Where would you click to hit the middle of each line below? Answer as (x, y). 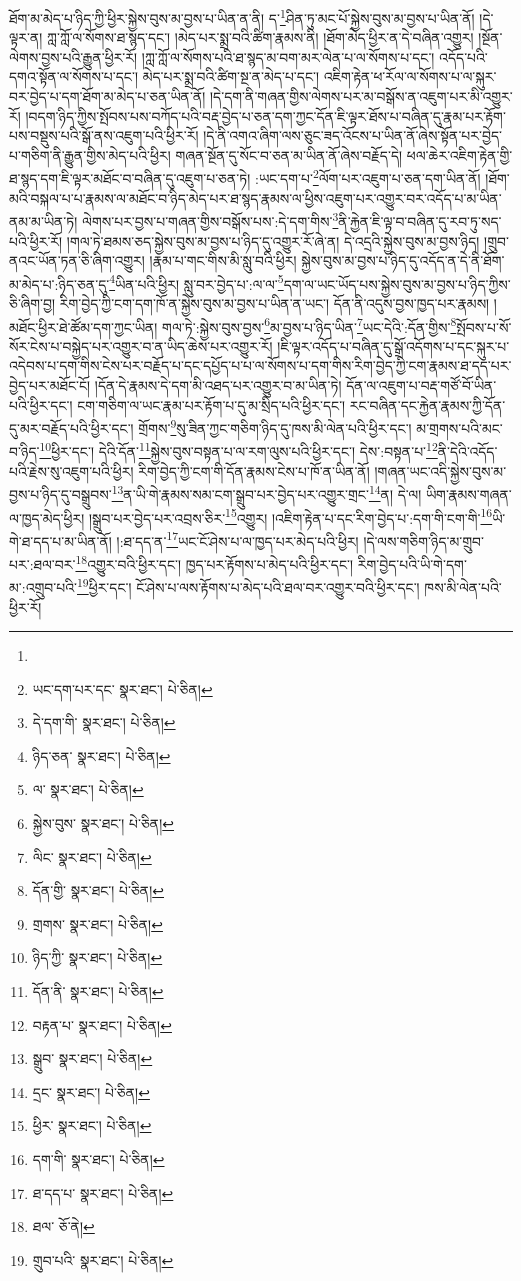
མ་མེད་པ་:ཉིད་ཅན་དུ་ (59, 283)
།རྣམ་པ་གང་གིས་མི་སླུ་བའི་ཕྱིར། (223, 260)
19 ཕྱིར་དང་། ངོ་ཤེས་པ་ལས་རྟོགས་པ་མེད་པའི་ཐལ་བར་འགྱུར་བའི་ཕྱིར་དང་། (248, 585)
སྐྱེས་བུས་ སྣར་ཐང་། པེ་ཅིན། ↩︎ (103, 823)
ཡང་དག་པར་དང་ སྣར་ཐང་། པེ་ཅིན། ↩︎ (122, 688)
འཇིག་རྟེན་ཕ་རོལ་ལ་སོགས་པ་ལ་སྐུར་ (410, 76)
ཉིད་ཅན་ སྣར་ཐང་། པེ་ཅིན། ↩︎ (101, 755)
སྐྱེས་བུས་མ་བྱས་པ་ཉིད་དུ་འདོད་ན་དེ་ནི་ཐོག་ (403, 260)
